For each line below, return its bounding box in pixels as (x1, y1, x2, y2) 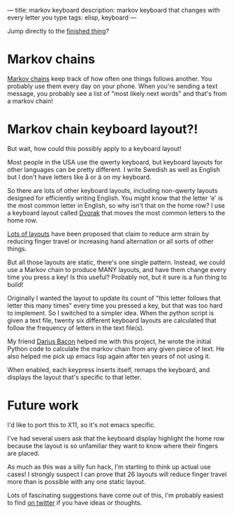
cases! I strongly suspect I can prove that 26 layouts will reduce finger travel (7, 470, 227, 478)
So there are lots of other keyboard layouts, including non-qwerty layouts (7, 186, 218, 194)
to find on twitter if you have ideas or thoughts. (7, 498, 142, 506)
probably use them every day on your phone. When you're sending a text (7, 82, 218, 90)
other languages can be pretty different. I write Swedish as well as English (7, 165, 220, 173)
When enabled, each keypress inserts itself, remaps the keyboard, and (7, 365, 210, 373)
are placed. (7, 449, 40, 457)
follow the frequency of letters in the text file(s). (7, 323, 145, 331)
